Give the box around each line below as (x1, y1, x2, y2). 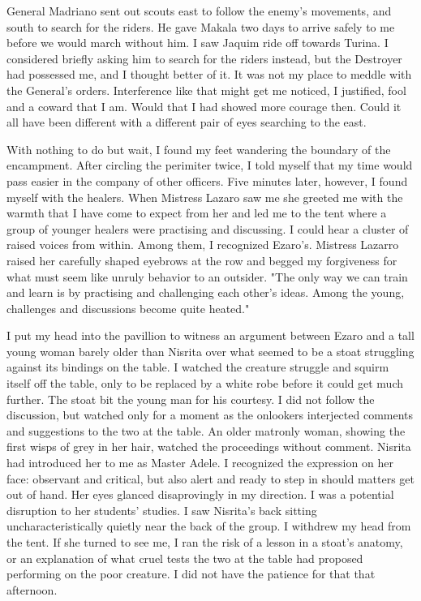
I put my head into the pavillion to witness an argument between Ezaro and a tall (6, 327, 415, 344)
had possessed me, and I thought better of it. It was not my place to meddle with (6, 66, 412, 83)
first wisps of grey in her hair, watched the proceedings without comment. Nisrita (6, 438, 411, 455)
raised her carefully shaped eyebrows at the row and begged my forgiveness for (6, 251, 397, 268)
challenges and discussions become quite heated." (6, 299, 250, 316)
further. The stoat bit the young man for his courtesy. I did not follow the (6, 390, 375, 407)
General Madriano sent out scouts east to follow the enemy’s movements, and (6, 2, 392, 19)
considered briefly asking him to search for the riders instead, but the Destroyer (6, 49, 402, 67)
